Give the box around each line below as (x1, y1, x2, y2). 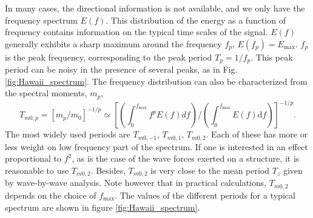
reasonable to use (5, 164, 69, 177)
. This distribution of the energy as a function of (106, 13, 286, 26)
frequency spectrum (5, 13, 78, 26)
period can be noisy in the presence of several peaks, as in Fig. (5, 63, 238, 76)
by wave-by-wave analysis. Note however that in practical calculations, (5, 176, 267, 189)
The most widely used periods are (5, 128, 130, 140)
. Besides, (90, 164, 126, 177)
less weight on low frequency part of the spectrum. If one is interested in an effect (5, 140, 308, 153)
